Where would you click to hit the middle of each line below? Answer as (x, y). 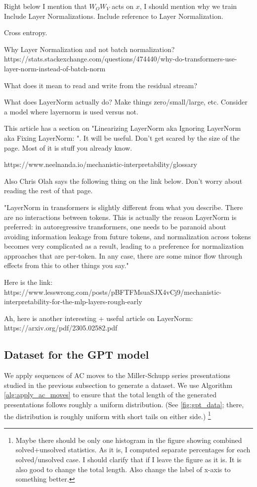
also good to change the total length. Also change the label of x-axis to (123, 469)
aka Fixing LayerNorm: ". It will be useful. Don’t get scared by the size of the (122, 137)
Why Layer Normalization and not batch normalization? (89, 49)
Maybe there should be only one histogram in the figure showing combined (129, 440)
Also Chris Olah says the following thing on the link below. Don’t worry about (123, 181)
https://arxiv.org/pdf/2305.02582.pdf (61, 328)
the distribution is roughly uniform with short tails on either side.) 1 (107, 415)
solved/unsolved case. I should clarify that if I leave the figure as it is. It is (128, 460)
